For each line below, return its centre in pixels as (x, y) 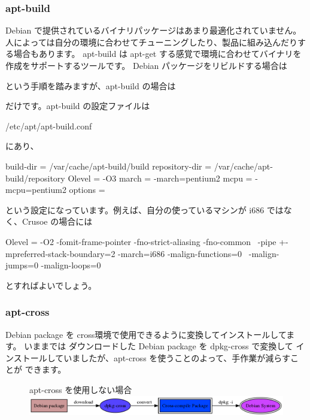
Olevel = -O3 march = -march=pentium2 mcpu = (160, 178)
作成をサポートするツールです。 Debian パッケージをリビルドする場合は (146, 65)
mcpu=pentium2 (36, 190)
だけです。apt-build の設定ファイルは (78, 106)
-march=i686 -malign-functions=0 (180, 253)
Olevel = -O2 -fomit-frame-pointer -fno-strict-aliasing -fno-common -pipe (141, 241)
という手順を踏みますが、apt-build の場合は (91, 85)
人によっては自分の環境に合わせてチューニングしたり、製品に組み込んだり (152, 42)
